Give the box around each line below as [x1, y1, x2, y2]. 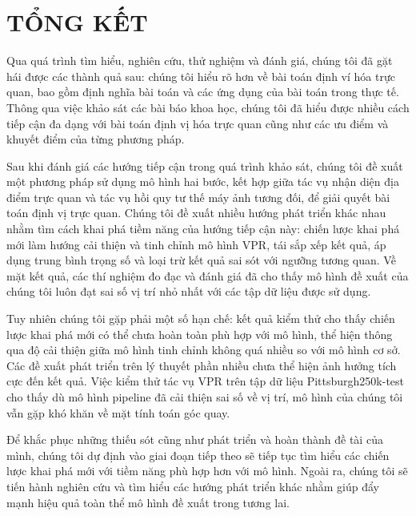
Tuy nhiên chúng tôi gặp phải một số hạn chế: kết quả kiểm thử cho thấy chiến [6, 310, 395, 327]
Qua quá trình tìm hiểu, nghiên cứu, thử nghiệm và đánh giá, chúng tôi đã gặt [6, 52, 393, 69]
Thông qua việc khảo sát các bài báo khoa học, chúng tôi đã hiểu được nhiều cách [6, 99, 410, 115]
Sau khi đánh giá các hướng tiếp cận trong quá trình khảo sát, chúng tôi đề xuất [6, 157, 403, 174]
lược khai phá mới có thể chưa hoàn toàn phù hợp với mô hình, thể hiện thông [6, 325, 393, 342]
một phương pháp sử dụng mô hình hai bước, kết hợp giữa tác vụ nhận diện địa [6, 173, 399, 190]
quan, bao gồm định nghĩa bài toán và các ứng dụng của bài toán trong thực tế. [6, 83, 399, 100]
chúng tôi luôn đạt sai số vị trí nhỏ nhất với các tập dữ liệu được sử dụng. [6, 283, 371, 300]
